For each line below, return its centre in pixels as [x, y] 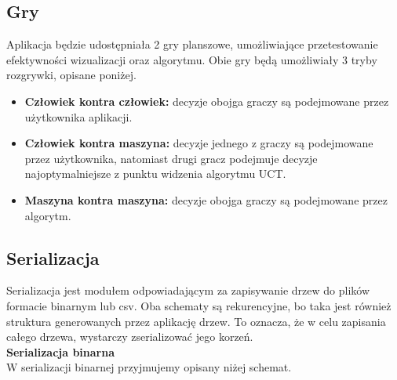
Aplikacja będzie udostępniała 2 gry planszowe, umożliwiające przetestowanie [192, 44]
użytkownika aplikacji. [78, 116]
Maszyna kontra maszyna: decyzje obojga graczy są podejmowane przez [206, 199]
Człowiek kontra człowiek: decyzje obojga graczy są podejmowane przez [207, 101]
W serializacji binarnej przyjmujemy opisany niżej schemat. [149, 367]
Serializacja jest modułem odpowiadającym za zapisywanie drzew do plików [188, 290]
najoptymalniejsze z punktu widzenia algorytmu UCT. [155, 174]
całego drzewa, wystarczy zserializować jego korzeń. [130, 337]
